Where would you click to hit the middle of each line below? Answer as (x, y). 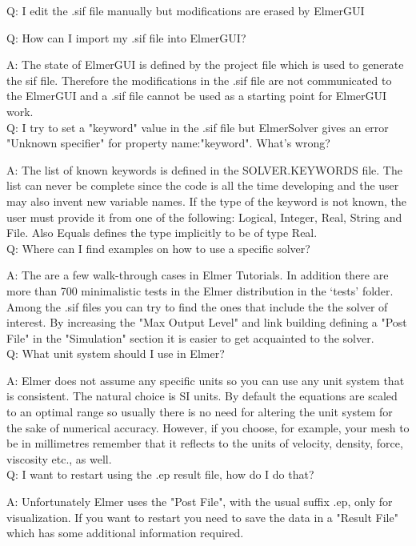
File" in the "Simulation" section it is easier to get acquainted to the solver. (190, 337)
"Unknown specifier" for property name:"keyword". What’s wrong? (168, 143)
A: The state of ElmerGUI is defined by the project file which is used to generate (205, 64)
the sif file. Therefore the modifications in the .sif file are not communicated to (199, 80)
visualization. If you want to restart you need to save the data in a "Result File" (202, 517)
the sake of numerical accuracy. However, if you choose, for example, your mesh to (208, 427)
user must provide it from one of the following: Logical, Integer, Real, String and (204, 217)
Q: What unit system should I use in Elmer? (116, 353)
